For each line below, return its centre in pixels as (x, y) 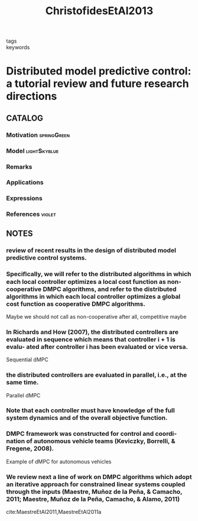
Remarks (19, 167)
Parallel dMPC (23, 395)
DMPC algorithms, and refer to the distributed (110, 289)
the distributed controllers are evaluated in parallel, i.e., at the (97, 375)
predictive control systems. (46, 257)
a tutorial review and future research (98, 84)
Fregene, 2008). (30, 449)
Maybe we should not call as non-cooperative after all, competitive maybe (96, 316)
